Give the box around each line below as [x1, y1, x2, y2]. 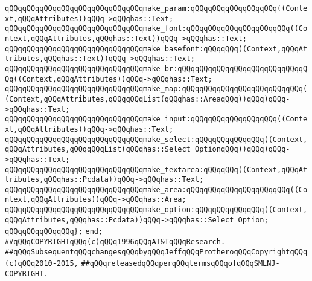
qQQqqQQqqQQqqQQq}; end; [5, 227, 103, 236]
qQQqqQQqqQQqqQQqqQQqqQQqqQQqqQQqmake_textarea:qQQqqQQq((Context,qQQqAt [5, 165, 308, 174]
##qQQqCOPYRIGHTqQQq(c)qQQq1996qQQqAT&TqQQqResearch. [5, 237, 226, 247]
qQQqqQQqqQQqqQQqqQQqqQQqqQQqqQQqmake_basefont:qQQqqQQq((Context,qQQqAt [5, 44, 308, 53]
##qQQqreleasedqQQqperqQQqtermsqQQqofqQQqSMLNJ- [81, 259, 280, 268]
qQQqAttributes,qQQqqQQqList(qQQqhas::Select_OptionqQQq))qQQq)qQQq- [5, 145, 290, 154]
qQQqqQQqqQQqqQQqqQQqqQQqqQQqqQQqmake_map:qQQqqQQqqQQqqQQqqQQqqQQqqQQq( [5, 85, 308, 94]
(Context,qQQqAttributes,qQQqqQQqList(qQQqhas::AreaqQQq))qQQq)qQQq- [5, 94, 290, 103]
